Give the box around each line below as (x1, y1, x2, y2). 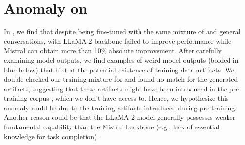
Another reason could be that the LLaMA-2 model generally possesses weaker (4, 112, 236, 122)
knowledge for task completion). (4, 131, 99, 141)
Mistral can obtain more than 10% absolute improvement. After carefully (4, 45, 222, 55)
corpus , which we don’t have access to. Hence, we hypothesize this (29, 93, 229, 103)
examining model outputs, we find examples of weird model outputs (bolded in (4, 54, 239, 65)
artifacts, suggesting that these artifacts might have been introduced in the (4, 83, 227, 93)
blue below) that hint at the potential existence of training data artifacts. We (4, 64, 234, 74)
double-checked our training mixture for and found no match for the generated (4, 74, 238, 84)
